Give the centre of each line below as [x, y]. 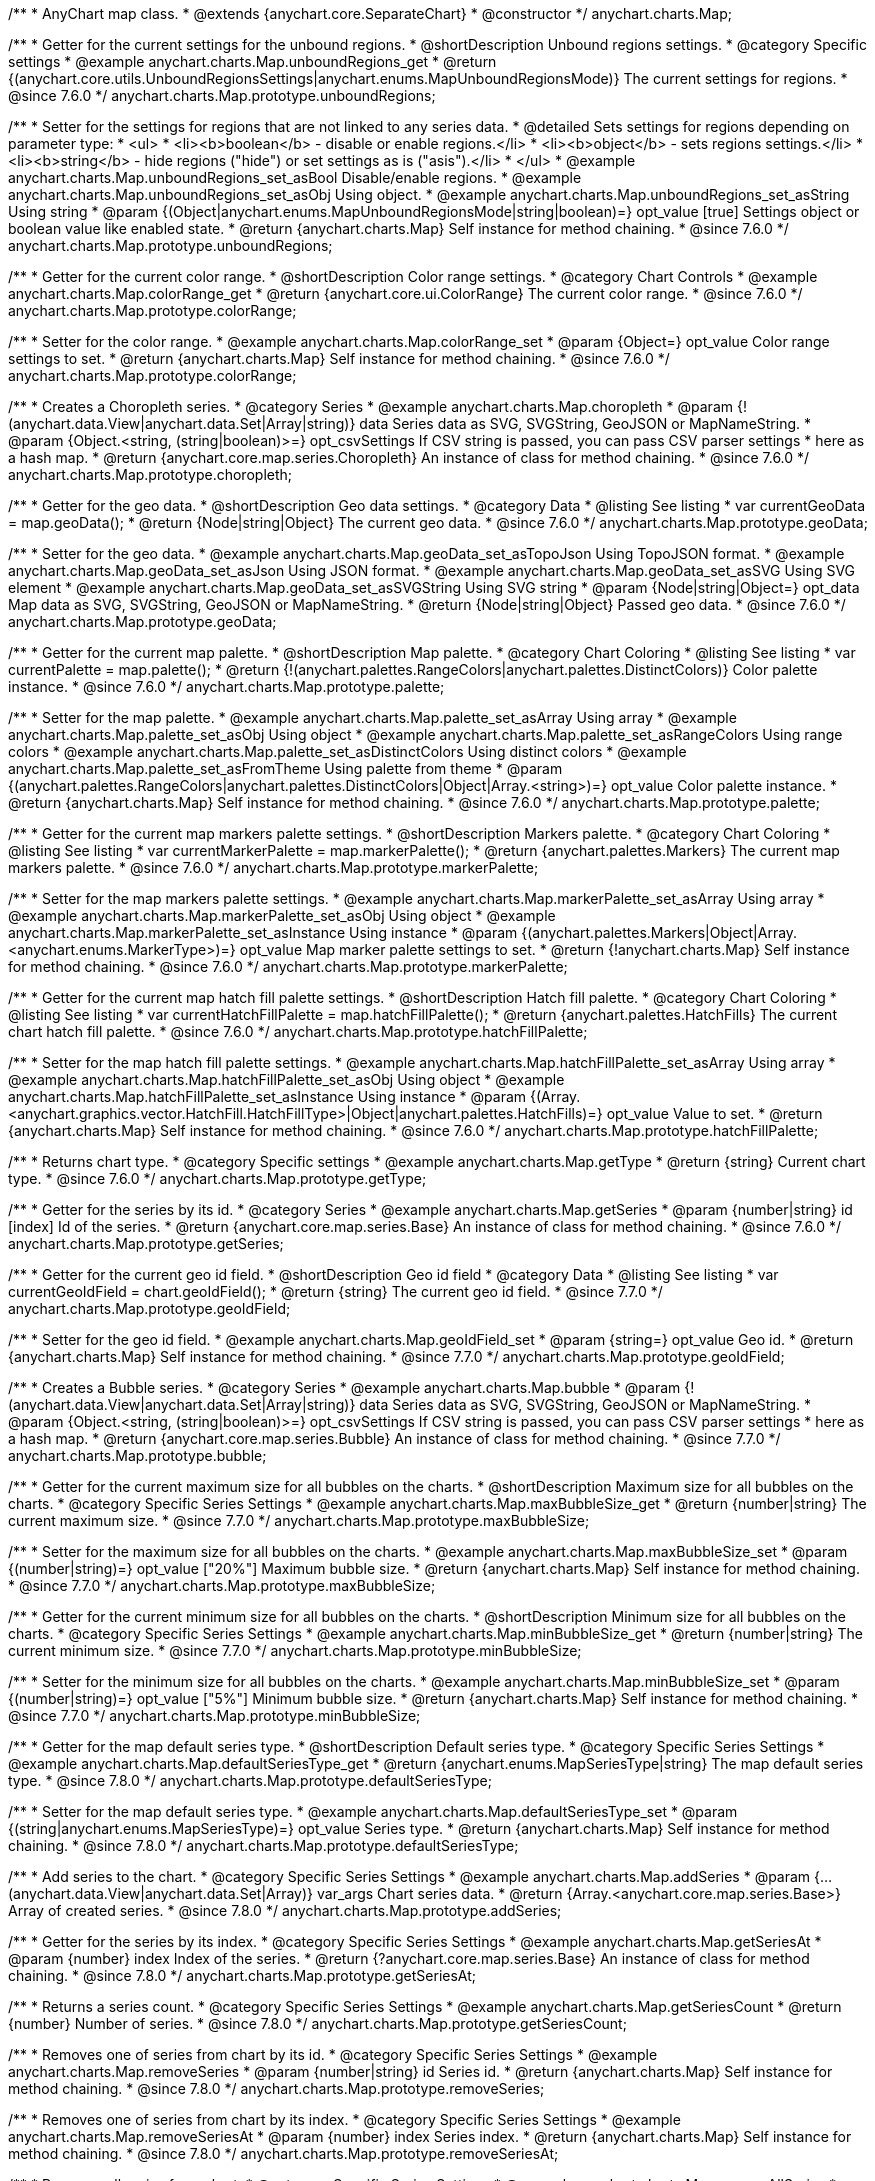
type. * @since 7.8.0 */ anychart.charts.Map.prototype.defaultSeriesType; [250, 1780]
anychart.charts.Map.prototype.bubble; [137, 1455]
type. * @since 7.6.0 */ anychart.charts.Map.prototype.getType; [217, 1178]
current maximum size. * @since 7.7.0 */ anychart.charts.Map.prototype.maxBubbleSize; [299, 1520]
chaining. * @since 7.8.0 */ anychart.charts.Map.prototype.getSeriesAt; [242, 1975]
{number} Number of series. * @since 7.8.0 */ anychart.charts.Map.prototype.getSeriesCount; [317, 2023]
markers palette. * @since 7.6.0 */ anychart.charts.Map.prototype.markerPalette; [273, 867]
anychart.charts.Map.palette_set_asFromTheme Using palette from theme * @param [285, 768]
